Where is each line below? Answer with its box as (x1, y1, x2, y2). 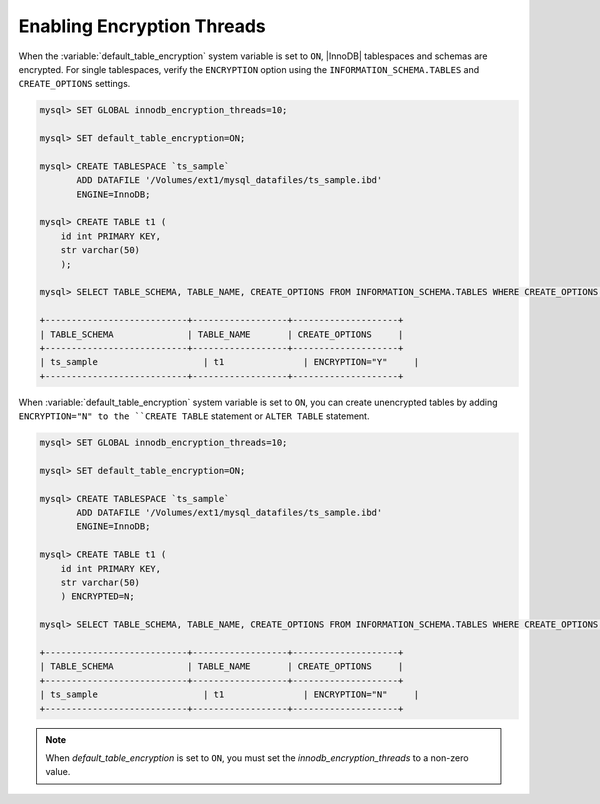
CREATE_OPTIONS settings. (18, 78, 131, 90)
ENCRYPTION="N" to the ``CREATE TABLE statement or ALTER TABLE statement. (18, 410, 370, 422)
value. (45, 766, 71, 778)
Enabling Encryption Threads (18, 15, 266, 37)
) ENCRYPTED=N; (60, 591, 135, 602)
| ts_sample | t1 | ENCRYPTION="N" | (39, 689, 420, 700)
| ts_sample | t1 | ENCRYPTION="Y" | (39, 356, 420, 368)
